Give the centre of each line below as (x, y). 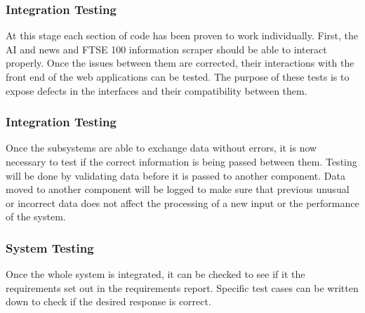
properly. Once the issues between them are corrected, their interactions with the (180, 63)
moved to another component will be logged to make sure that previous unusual (178, 189)
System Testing (50, 247)
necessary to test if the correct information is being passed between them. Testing (181, 161)
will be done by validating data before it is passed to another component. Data (175, 175)
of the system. (36, 217)
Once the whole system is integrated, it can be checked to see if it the (155, 274)
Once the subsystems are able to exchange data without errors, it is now (161, 148)
